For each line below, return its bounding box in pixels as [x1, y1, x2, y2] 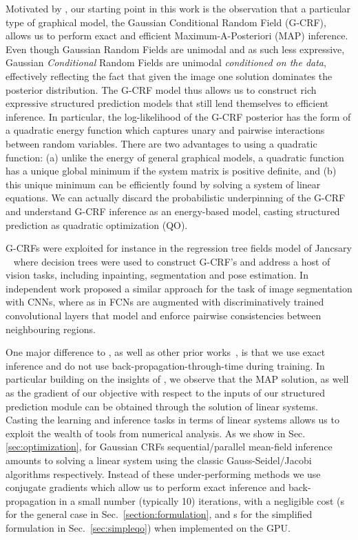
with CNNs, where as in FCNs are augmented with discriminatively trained [6, 294, 324, 309]
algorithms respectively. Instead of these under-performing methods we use [6, 466, 321, 481]
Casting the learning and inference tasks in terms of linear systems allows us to [6, 412, 339, 427]
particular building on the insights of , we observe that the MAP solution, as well [6, 372, 349, 386]
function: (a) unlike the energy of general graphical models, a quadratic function [6, 150, 344, 164]
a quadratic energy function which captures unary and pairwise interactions [6, 123, 325, 137]
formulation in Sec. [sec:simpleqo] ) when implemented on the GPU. [6, 520, 291, 534]
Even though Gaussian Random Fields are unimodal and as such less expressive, [6, 41, 345, 56]
